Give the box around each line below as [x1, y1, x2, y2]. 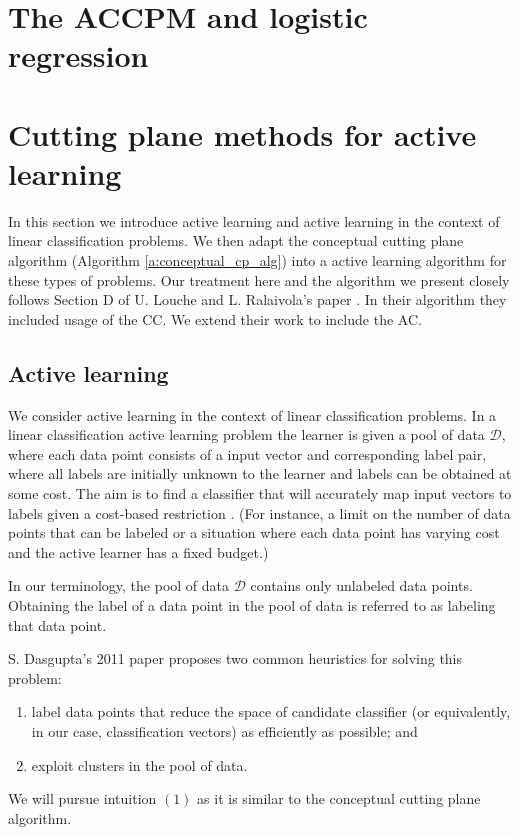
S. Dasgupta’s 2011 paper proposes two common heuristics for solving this [8, 648, 463, 669]
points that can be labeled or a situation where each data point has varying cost [8, 522, 500, 543]
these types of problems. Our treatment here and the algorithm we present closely [8, 269, 510, 290]
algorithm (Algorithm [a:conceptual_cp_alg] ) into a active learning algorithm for [8, 250, 507, 271]
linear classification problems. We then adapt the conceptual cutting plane [8, 230, 464, 251]
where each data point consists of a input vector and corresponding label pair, [8, 443, 487, 464]
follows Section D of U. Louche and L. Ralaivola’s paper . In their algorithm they [8, 289, 507, 310]
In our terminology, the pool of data [8, 575, 230, 596]
